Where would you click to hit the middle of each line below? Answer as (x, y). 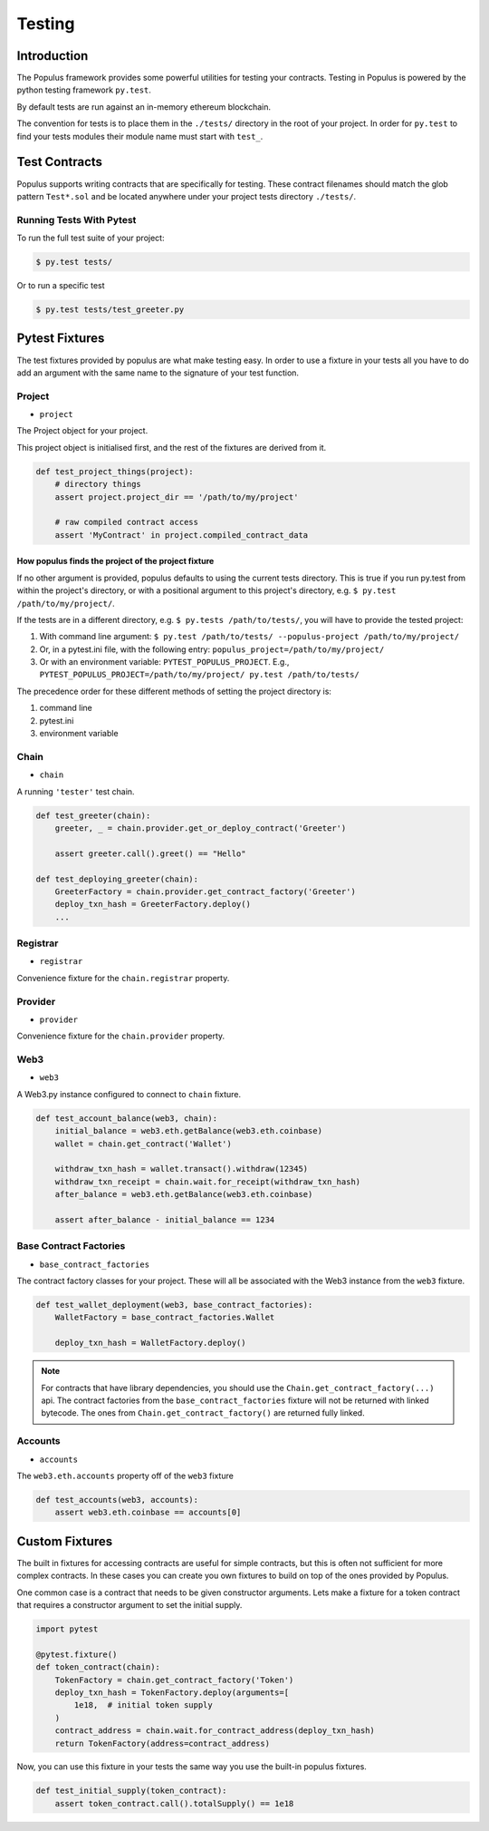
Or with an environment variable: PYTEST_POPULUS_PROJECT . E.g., (164, 662)
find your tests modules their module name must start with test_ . (140, 136)
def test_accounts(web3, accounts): (117, 1500)
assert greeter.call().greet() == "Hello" (150, 853)
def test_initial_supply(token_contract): (131, 1791)
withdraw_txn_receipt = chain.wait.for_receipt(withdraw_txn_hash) (208, 1182)
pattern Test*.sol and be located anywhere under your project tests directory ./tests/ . (187, 196)
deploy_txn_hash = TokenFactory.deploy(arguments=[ (172, 1692)
